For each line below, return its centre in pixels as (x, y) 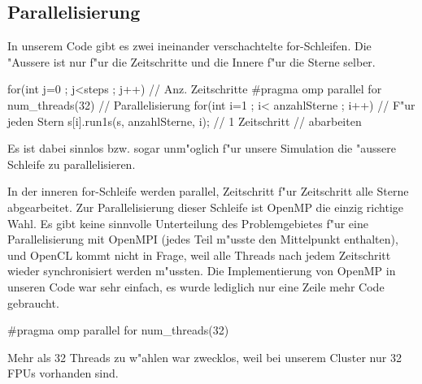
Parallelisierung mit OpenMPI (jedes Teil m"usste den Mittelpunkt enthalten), (203, 239)
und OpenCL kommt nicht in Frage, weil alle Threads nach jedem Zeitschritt (199, 255)
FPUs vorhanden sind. (63, 373)
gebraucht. (33, 302)
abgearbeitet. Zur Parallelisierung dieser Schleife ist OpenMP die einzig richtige (205, 207)
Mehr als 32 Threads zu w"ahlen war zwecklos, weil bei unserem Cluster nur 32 (204, 357)
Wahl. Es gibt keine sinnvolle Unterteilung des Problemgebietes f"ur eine (188, 223)
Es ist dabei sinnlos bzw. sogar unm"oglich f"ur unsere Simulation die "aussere (202, 148)
